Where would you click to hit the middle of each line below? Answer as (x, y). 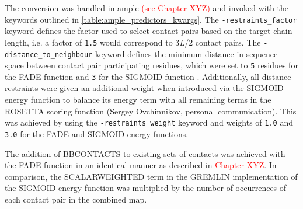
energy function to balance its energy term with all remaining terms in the (138, 100)
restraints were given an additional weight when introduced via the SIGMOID (144, 88)
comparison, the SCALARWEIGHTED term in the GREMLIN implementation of (151, 176)
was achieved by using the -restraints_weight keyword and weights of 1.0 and (149, 122)
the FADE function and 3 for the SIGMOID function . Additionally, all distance (148, 76)
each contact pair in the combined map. (76, 199)
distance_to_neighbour (49, 55)
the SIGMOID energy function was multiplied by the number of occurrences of (146, 188)
